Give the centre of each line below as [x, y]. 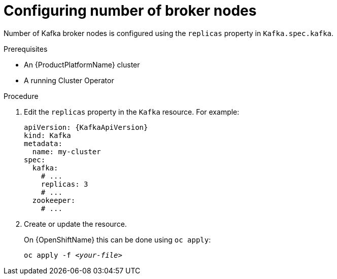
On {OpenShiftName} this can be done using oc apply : [117, 239]
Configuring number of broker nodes [130, 11]
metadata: [43, 143]
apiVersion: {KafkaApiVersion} [86, 127]
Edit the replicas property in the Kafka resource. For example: [132, 112]
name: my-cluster [66, 151]
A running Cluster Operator [69, 80]
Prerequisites [26, 49]
